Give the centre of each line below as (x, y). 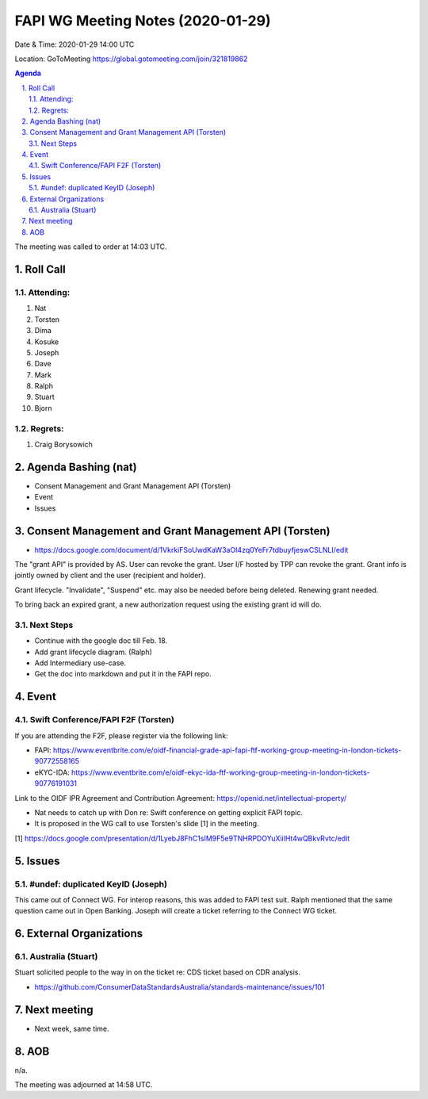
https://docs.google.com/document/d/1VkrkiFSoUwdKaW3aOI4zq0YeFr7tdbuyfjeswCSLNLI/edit (191, 549)
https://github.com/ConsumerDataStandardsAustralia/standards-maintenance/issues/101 (180, 986)
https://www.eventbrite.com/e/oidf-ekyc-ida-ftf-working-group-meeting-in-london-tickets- (221, 772)
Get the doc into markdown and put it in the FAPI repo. (123, 674)
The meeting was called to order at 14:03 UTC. (91, 247)
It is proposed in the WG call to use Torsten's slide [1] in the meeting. (147, 824)
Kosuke (47, 342)
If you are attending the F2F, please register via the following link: (122, 735)
